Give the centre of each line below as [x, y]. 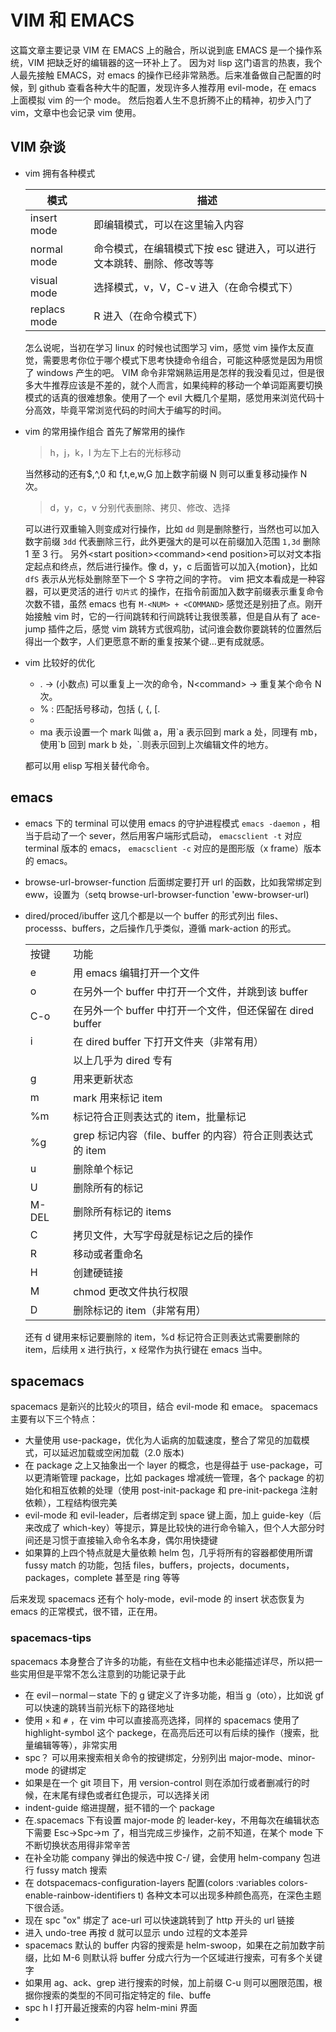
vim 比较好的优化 [60, 662]
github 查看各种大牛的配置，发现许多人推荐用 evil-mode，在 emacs [177, 87]
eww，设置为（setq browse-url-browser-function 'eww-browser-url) [167, 894]
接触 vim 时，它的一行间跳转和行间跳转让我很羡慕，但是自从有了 [166, 616]
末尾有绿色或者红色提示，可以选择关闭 [130, 1795]
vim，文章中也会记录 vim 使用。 [76, 112]
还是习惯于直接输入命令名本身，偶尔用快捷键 [125, 1540]
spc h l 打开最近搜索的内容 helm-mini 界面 [111, 2007]
